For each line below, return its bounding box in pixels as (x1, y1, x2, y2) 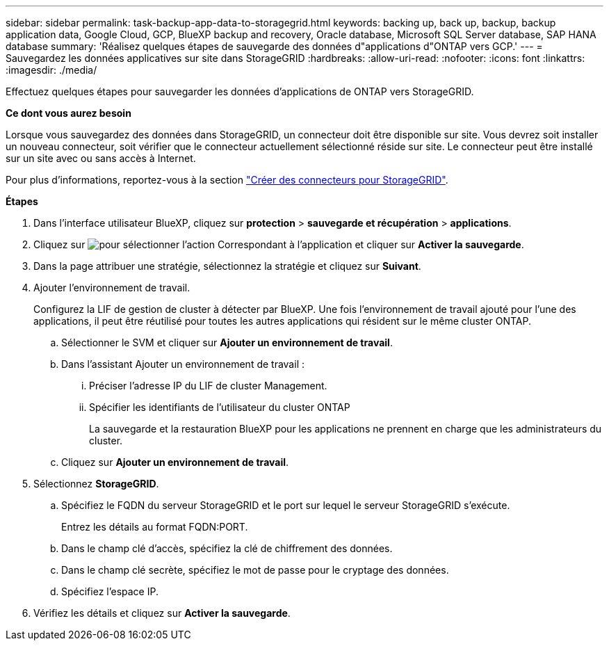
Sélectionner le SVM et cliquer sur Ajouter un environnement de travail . (61, 337, 393, 348)
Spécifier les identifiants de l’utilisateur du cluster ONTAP (89, 401, 350, 413)
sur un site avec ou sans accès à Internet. (6, 152, 196, 164)
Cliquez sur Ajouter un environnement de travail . (61, 456, 289, 468)
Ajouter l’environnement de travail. (33, 282, 190, 293)
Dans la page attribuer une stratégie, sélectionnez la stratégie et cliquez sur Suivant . (33, 260, 421, 272)
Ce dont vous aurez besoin (6, 107, 131, 119)
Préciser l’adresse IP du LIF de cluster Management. (89, 380, 327, 391)
